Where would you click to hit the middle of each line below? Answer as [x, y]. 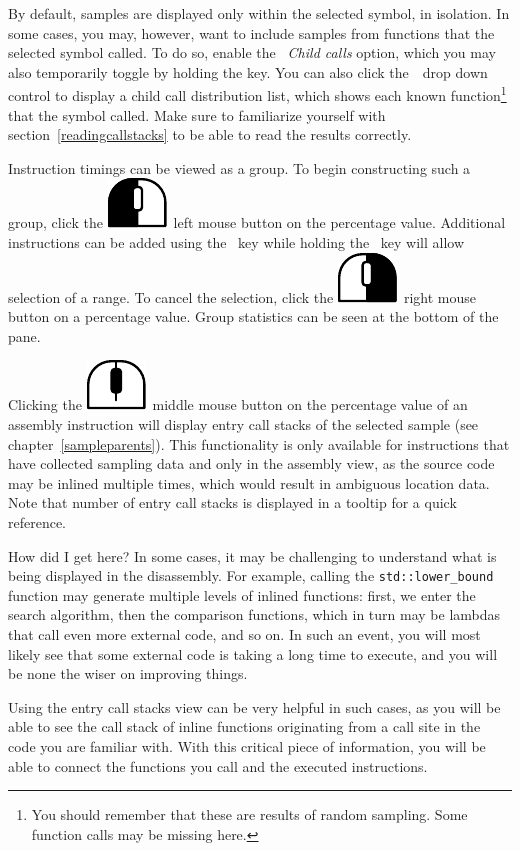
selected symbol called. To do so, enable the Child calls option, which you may [252, 52]
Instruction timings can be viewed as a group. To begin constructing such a [239, 167]
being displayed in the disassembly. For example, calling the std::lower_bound [251, 575]
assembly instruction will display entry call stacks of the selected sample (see [243, 423]
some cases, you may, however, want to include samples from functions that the [251, 32]
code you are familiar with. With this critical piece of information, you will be [247, 745]
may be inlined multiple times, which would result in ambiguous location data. [249, 482]
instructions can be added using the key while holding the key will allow [236, 242]
